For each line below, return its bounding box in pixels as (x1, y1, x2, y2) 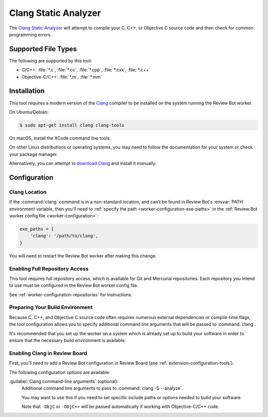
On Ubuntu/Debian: (9, 109, 49, 115)
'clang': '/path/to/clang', (30, 233, 99, 239)
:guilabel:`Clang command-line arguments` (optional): (9, 378, 119, 384)
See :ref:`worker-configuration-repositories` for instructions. (9, 291, 133, 298)
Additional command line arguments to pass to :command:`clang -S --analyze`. (21, 385, 183, 391)
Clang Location (9, 188, 47, 195)
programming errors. (9, 31, 52, 37)
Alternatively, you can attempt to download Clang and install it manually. (9, 161, 157, 167)
